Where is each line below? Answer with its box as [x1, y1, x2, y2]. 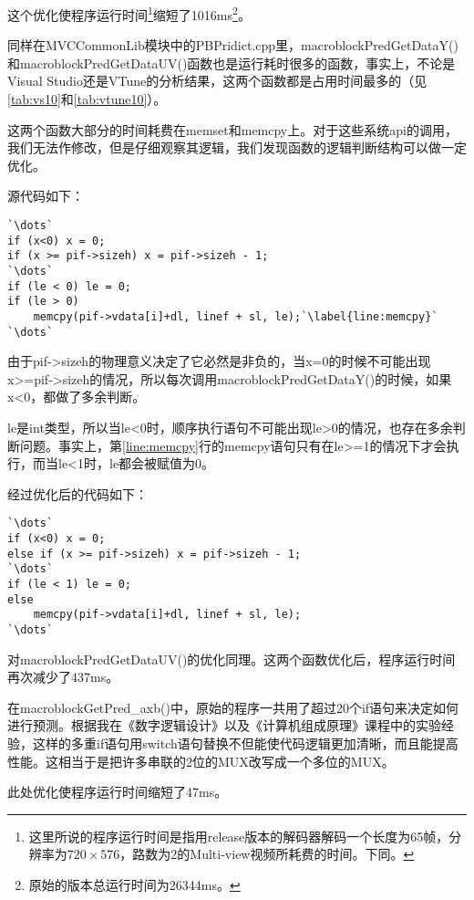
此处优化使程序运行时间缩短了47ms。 [7, 782, 228, 801]
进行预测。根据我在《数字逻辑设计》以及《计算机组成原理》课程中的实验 [7, 716, 441, 735]
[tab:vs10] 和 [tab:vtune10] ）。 [7, 89, 167, 109]
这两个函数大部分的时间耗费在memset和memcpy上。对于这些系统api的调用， [7, 120, 458, 139]
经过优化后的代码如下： [7, 484, 148, 503]
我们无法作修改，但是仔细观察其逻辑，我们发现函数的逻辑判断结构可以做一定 [7, 138, 467, 157]
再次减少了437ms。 [7, 667, 119, 686]
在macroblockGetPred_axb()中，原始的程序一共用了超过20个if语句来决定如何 [7, 697, 459, 717]
